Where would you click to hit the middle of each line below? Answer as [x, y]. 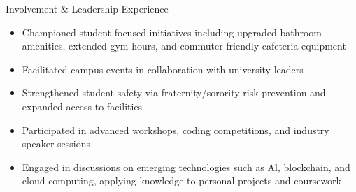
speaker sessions [56, 143]
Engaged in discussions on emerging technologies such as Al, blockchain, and [186, 167]
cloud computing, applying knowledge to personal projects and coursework [181, 180]
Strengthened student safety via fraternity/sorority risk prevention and [174, 93]
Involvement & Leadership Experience [87, 8]
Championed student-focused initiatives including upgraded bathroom [172, 32]
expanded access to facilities [82, 106]
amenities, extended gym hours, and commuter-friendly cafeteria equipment [184, 46]
